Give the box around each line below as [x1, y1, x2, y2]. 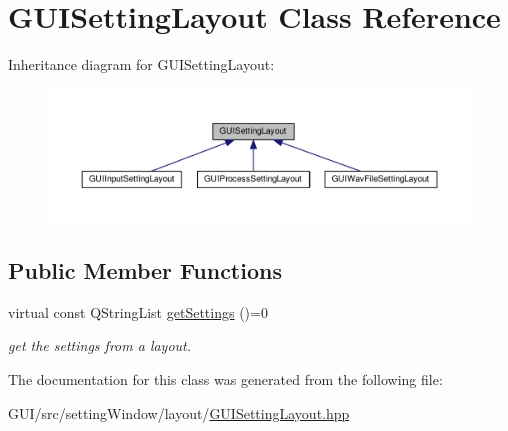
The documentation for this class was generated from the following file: [8, 369, 443, 390]
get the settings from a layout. [8, 335, 192, 356]
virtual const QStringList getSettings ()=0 [8, 301, 268, 322]
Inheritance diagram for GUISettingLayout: [8, 54, 275, 75]
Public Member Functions [8, 255, 282, 286]
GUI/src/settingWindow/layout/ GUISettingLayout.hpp [8, 402, 350, 423]
